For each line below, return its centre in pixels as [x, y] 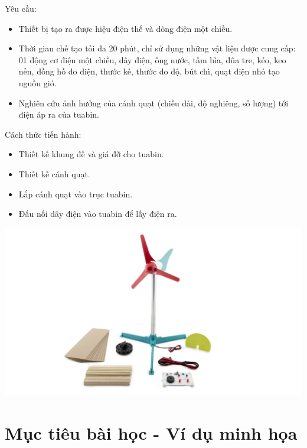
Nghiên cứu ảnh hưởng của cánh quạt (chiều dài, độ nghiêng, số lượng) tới [153, 103]
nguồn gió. [37, 82]
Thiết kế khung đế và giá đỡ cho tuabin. [91, 154]
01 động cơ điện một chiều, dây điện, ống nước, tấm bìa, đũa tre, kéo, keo [152, 59]
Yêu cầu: [21, 8]
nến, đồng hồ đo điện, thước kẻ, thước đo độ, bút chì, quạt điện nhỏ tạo [149, 71]
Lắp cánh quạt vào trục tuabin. [76, 194]
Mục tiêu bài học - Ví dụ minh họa [151, 433]
